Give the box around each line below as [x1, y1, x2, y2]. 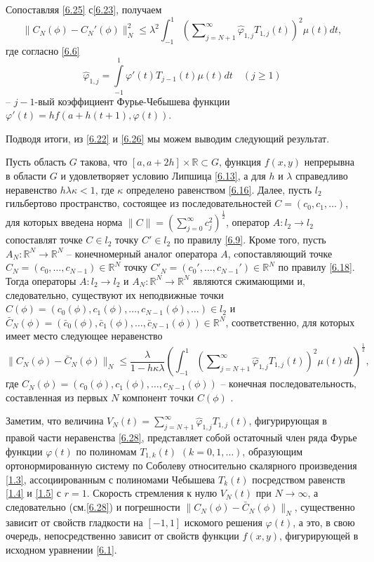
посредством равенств [252, 471, 345, 486]
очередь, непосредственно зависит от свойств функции [6, 528, 239, 543]
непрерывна [304, 154, 354, 169]
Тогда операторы [6, 273, 76, 288]
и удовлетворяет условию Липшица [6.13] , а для [60, 168, 266, 182]
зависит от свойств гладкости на [6, 514, 143, 529]
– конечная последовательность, [220, 376, 357, 391]
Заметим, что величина [6, 413, 104, 428]
